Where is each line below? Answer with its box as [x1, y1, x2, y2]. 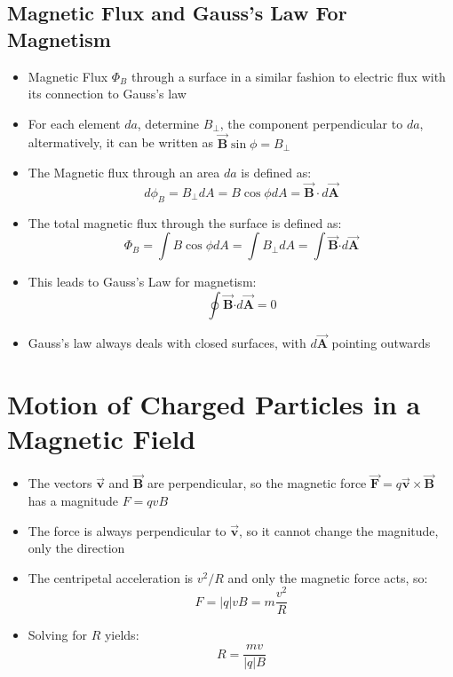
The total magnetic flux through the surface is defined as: [28, 213, 342, 232]
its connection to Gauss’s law [28, 84, 187, 103]
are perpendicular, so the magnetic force [147, 474, 367, 492]
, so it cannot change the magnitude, [238, 521, 439, 539]
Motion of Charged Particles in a [7, 385, 421, 421]
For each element [28, 114, 121, 132]
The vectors [28, 474, 92, 492]
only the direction [28, 539, 125, 557]
